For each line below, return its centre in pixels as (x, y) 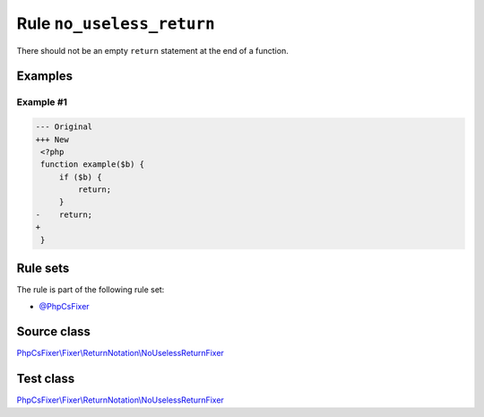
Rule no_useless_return (116, 23)
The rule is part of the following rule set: (91, 290)
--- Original (64, 127)
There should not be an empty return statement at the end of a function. (152, 50)
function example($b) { (93, 165)
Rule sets (43, 269)
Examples (45, 76)
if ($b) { (80, 177)
